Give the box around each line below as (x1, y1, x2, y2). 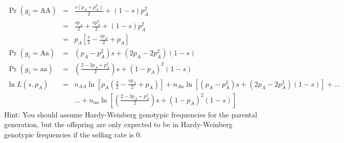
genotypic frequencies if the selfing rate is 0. (4, 129, 142, 139)
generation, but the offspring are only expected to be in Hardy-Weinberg (4, 119, 233, 130)
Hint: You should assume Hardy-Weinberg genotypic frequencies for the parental (4, 109, 257, 119)
